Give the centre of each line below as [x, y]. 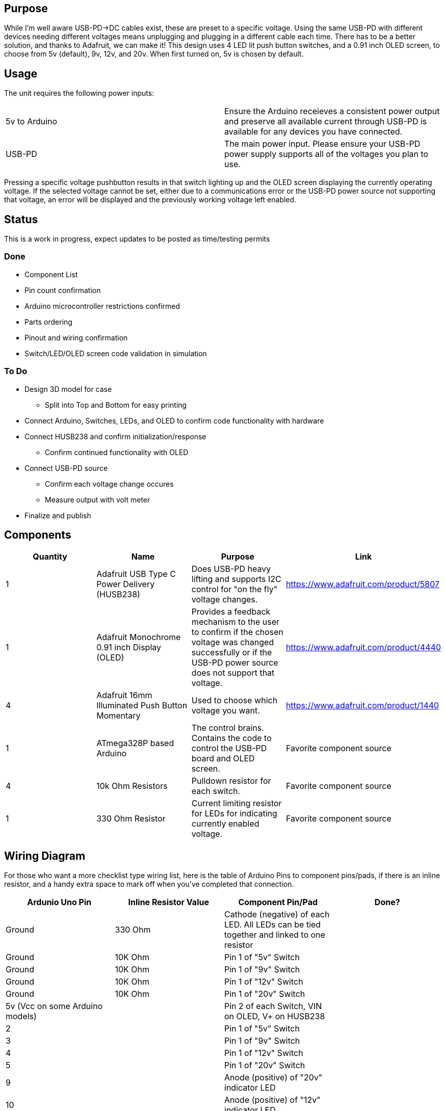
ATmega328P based [135, 743]
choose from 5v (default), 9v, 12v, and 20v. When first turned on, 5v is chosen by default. [154, 54]
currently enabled [225, 824]
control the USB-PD [229, 748]
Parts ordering [48, 322]
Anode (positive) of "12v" [272, 1100]
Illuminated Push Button [142, 706]
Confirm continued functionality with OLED [117, 452]
